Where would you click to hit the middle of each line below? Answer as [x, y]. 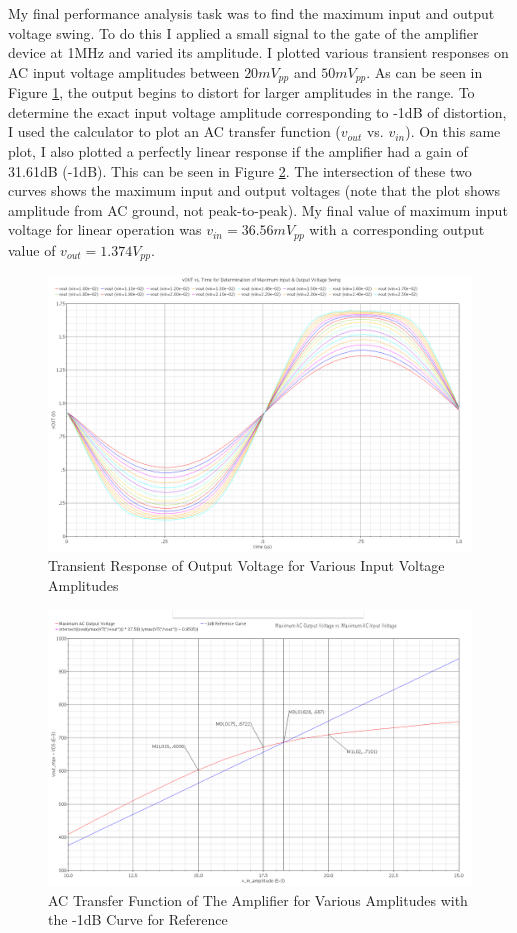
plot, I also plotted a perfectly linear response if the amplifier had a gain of [238, 151]
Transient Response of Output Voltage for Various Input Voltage [246, 565]
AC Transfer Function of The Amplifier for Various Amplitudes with [258, 899]
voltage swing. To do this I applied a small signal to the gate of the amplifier [243, 32]
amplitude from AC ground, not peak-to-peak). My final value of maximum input [258, 209]
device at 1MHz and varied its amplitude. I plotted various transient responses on [258, 52]
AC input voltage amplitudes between [124, 71]
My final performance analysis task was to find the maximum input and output [251, 13]
